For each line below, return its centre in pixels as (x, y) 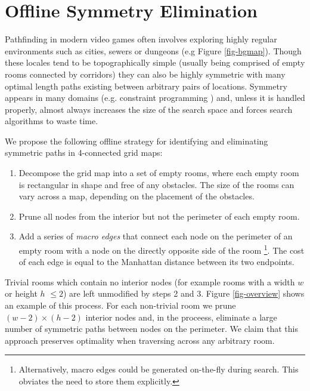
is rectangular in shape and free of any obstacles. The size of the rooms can (156, 184)
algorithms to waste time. (52, 121)
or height (21, 293)
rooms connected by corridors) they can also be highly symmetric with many (145, 74)
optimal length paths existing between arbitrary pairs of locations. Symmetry (146, 86)
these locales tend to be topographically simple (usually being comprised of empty (155, 62)
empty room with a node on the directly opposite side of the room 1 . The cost (162, 249)
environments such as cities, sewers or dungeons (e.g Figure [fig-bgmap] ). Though (153, 50)
